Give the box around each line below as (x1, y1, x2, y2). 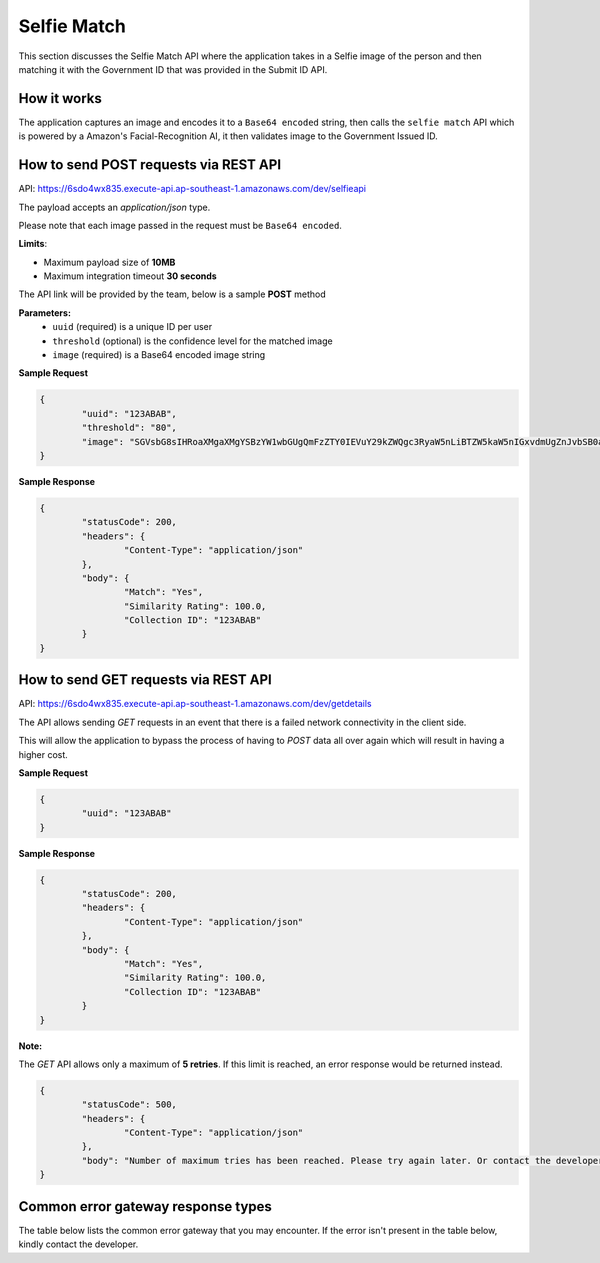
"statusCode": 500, (81, 1099, 177, 1110)
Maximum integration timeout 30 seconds (43, 270, 217, 282)
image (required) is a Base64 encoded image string (52, 349, 266, 361)
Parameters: (18, 306, 72, 319)
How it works (18, 90, 102, 107)
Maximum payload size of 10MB (43, 256, 176, 268)
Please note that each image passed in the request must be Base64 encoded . (18, 219, 342, 231)
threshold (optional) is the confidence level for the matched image (52, 335, 334, 347)
